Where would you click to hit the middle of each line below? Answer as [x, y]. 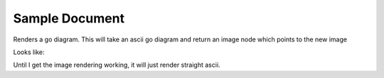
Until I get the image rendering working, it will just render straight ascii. [117, 65]
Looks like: [29, 52]
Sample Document [69, 18]
